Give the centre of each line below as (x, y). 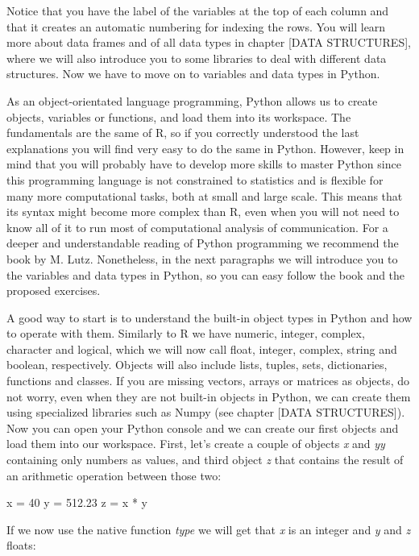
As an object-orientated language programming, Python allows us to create (192, 100)
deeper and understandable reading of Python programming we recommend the (203, 243)
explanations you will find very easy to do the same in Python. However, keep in (205, 148)
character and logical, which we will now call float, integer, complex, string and (202, 349)
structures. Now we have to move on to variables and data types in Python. (193, 74)
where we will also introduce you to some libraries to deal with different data (197, 58)
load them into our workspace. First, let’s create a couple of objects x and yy (196, 444)
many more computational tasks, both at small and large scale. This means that (205, 195)
